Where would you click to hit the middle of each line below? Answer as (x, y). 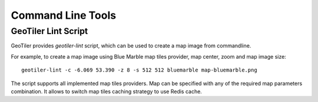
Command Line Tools (64, 15)
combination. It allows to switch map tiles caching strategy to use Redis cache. (107, 91)
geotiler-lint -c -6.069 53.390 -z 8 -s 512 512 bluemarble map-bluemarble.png (139, 70)
